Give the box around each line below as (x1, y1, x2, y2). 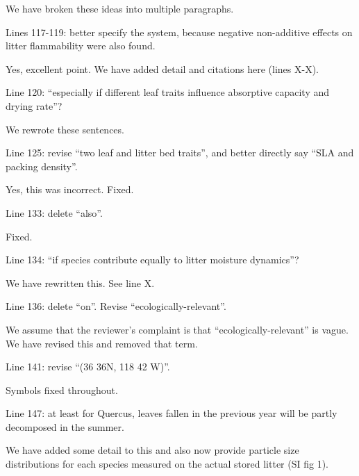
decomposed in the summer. (6, 419, 124, 434)
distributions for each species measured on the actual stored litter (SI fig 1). (6, 457, 328, 471)
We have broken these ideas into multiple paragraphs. (6, 1, 234, 15)
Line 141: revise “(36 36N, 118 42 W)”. (6, 359, 170, 374)
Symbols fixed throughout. (6, 382, 118, 397)
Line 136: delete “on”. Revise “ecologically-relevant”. (6, 299, 226, 313)
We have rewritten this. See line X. (6, 275, 155, 290)
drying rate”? (6, 98, 62, 113)
